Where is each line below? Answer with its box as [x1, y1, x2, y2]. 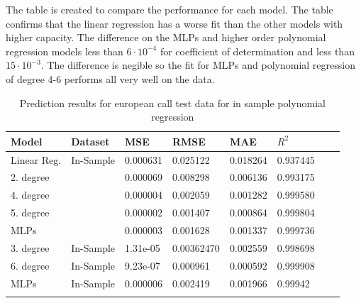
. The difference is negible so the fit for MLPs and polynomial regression [40, 57, 355, 72]
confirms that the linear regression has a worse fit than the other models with [6, 16, 343, 31]
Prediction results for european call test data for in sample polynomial [19, 95, 326, 110]
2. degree [11, 170, 50, 184]
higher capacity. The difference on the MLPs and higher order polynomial [6, 30, 326, 45]
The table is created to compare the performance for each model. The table [6, 2, 333, 16]
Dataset [71, 133, 110, 148]
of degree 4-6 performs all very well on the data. [6, 71, 215, 86]
